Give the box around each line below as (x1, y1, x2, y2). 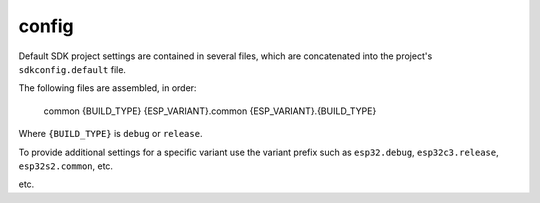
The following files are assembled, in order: (18, 82, 197, 94)
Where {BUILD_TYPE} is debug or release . (18, 128, 203, 140)
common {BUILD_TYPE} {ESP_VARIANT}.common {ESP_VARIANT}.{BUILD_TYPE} (43, 105, 377, 117)
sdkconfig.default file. (18, 63, 127, 75)
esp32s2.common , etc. (18, 160, 114, 172)
